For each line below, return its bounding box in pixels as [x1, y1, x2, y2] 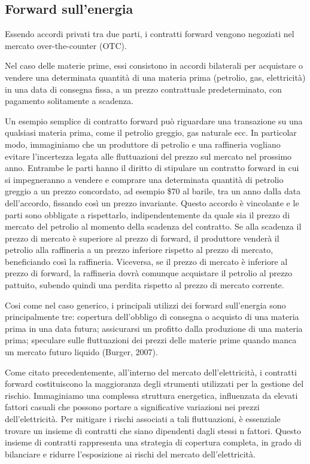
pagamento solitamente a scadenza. [5, 94, 133, 107]
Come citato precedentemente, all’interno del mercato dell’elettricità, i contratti [5, 365, 297, 378]
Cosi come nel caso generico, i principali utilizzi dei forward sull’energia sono [5, 298, 286, 311]
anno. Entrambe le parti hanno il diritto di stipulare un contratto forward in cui [5, 161, 299, 174]
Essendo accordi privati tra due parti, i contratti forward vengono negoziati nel [5, 28, 294, 40]
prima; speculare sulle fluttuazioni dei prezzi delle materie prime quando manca [5, 334, 297, 346]
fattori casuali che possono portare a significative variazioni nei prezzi [5, 401, 260, 413]
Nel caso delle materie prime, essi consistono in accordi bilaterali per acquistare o [5, 59, 303, 72]
